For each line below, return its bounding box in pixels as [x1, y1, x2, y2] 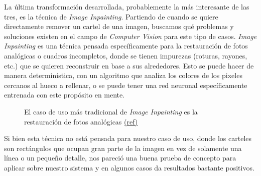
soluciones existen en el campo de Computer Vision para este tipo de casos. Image [4, 30, 257, 41]
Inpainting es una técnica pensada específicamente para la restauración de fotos [4, 40, 248, 51]
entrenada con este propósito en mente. [4, 89, 125, 100]
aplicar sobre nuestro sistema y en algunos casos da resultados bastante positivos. [4, 162, 254, 172]
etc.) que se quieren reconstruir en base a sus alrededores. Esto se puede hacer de [4, 60, 254, 70]
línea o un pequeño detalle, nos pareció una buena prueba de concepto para [4, 152, 236, 163]
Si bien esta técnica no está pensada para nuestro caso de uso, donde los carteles [4, 133, 252, 143]
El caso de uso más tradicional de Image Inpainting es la [24, 106, 198, 116]
